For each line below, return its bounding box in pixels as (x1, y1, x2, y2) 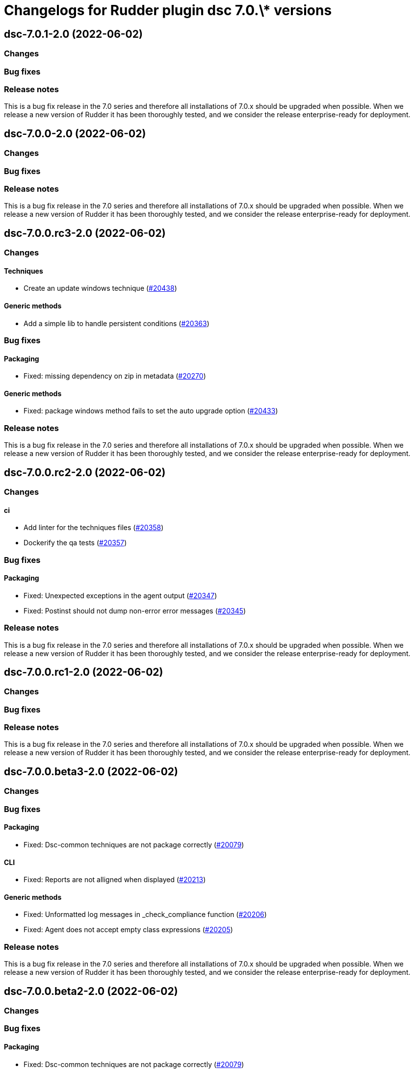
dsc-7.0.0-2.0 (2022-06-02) (4, 127, 146, 140)
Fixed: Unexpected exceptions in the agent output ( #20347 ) (24, 591, 217, 600)
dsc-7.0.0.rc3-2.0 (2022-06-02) (4, 227, 166, 239)
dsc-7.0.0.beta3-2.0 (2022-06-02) (4, 765, 179, 778)
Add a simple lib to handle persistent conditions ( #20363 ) (24, 319, 209, 328)
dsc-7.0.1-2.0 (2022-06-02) (4, 27, 143, 40)
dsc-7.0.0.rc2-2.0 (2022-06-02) (4, 466, 166, 479)
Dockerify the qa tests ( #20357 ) (24, 538, 127, 547)
